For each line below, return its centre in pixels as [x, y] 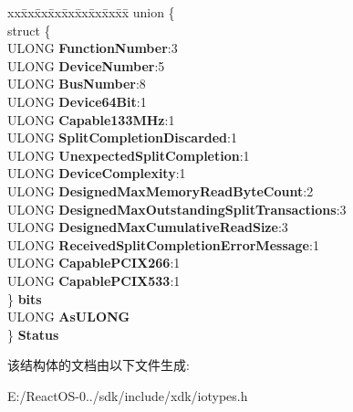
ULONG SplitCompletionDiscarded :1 [122, 137]
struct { [29, 30]
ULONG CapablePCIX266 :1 [94, 263]
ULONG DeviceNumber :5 [86, 65]
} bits [25, 298]
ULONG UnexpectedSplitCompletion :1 [129, 155]
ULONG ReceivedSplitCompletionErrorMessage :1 [163, 244]
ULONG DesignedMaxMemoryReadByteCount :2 [161, 190]
